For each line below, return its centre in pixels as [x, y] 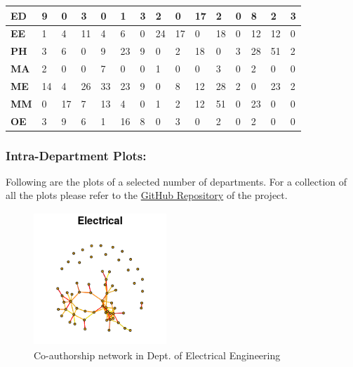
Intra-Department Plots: [76, 155]
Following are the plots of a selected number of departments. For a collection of [176, 181]
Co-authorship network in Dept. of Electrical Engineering [157, 355]
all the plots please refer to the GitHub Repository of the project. [147, 195]
